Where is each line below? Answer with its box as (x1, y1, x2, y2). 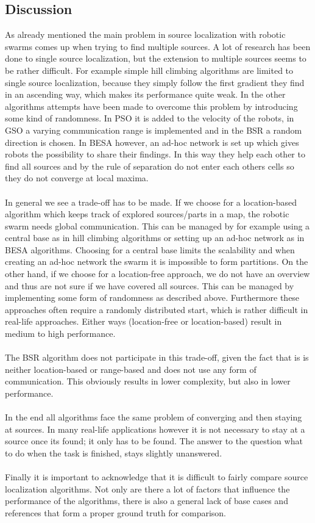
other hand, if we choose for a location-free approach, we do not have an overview (5, 267, 310, 280)
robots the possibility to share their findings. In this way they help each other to (5, 148, 305, 161)
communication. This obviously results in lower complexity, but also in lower (5, 375, 291, 388)
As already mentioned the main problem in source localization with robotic (5, 28, 286, 41)
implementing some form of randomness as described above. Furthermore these (5, 291, 300, 304)
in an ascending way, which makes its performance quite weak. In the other (5, 88, 286, 101)
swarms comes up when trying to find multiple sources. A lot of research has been (5, 40, 311, 52)
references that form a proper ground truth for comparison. (5, 506, 226, 519)
